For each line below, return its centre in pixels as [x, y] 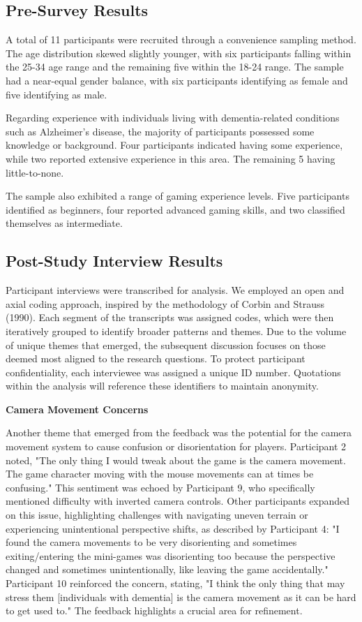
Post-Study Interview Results [114, 261]
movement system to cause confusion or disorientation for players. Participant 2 [176, 446]
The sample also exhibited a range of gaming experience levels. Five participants [178, 196]
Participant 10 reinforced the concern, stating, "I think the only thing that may [175, 583]
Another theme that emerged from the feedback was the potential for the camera [179, 432]
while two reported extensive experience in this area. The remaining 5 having [171, 158]
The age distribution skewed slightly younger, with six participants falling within [179, 53]
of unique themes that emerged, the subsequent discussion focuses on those [166, 345]
